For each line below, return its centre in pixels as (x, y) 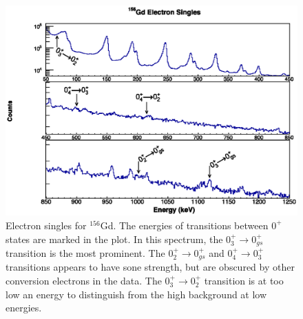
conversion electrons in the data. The (84, 281)
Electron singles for (46, 225)
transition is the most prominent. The (85, 252)
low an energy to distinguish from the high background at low (136, 294)
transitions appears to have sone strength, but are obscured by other (150, 267)
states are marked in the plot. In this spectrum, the (114, 239)
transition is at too (244, 281)
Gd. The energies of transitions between (184, 225)
